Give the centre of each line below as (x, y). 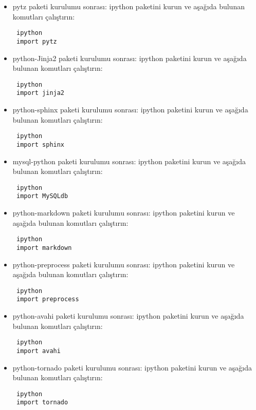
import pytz (36, 41)
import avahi (38, 351)
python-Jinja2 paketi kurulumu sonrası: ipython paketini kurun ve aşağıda (130, 58)
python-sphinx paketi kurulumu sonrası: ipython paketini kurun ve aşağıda (130, 109)
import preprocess (48, 299)
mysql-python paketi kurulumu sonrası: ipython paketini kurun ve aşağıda (129, 161)
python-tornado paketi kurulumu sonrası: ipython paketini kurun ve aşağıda (132, 367)
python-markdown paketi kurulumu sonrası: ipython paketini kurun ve (124, 212)
